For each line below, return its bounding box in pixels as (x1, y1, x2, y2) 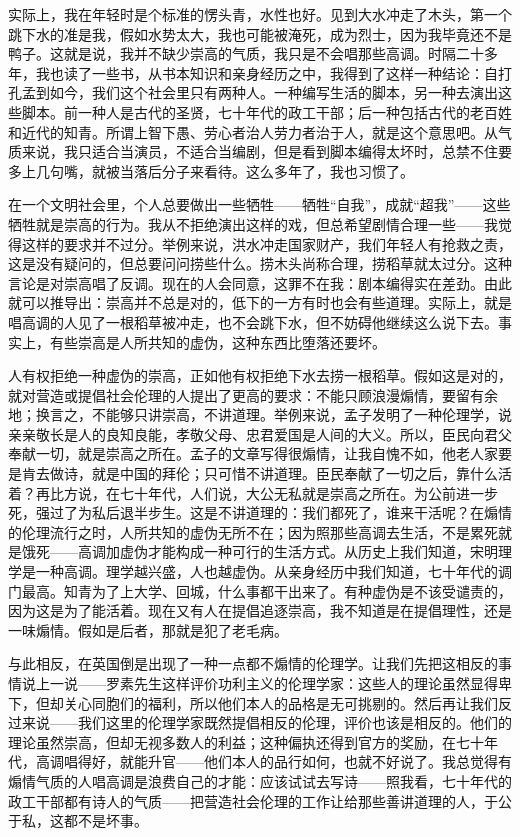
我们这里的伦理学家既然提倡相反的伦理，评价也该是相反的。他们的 (77, 712, 512, 733)
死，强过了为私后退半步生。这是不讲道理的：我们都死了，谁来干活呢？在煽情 (8, 502, 512, 523)
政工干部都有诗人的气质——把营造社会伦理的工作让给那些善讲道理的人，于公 (8, 790, 512, 811)
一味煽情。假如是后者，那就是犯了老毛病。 (8, 619, 281, 640)
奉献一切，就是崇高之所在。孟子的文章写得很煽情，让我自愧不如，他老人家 (8, 443, 498, 464)
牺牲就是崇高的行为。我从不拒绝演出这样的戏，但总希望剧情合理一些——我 (8, 213, 498, 234)
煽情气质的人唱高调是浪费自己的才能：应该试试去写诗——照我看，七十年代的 (8, 770, 512, 791)
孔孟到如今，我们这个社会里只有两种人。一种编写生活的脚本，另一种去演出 (8, 82, 498, 103)
